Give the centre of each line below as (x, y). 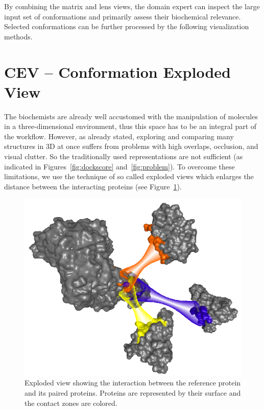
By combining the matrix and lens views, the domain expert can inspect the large (132, 6)
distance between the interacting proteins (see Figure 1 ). (93, 186)
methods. (18, 36)
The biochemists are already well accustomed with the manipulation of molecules (131, 116)
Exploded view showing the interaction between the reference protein (133, 383)
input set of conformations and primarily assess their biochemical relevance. (123, 16)
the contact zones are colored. (71, 403)
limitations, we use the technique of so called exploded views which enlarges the (129, 176)
